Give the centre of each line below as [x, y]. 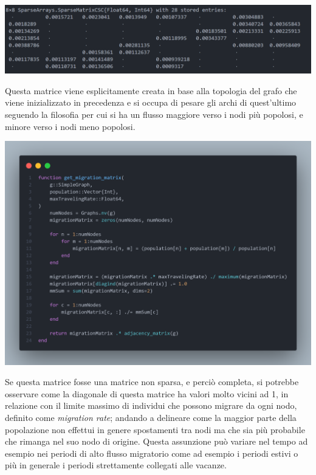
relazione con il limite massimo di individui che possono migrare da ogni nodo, [151, 405]
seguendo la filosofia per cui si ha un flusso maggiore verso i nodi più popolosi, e [154, 114]
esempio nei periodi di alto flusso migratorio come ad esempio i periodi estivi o [152, 453]
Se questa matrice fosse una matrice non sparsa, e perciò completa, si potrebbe [152, 382]
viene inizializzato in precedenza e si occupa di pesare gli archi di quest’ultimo [151, 102]
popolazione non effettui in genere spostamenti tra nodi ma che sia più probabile [155, 429]
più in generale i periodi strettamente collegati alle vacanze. [116, 465]
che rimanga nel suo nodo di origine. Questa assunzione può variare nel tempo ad [156, 441]
